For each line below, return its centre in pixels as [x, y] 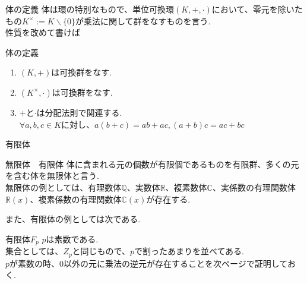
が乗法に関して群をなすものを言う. [143, 20]
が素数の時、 [35, 263]
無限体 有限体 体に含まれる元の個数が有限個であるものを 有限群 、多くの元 [152, 164]
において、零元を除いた [257, 9]
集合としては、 [34, 251]
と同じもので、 [101, 251]
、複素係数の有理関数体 [76, 199]
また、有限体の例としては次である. [73, 219]
